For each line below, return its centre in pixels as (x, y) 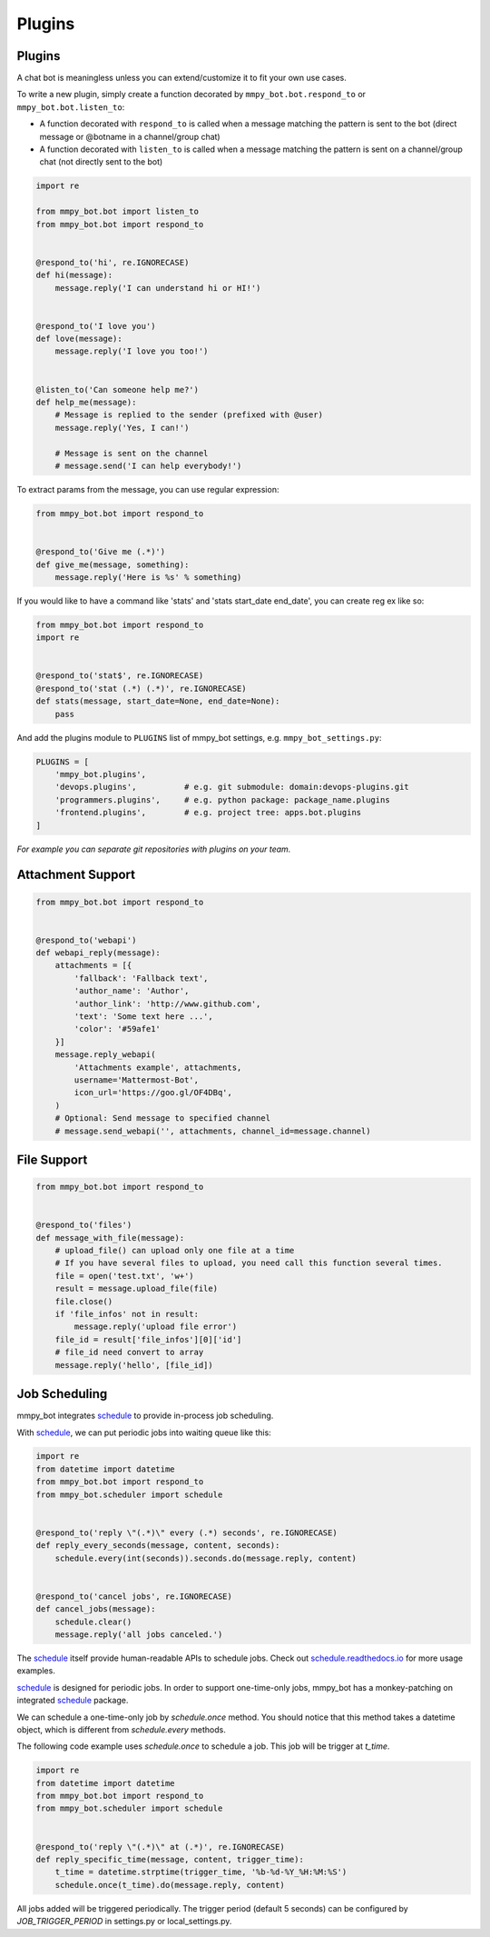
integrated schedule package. (73, 1701)
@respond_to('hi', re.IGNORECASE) (113, 262)
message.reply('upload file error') (156, 1327)
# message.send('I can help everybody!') (148, 465)
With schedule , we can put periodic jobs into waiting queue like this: (144, 1433)
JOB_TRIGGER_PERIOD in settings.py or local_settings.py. (124, 1922)
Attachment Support (76, 875)
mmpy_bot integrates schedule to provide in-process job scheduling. (145, 1416)
